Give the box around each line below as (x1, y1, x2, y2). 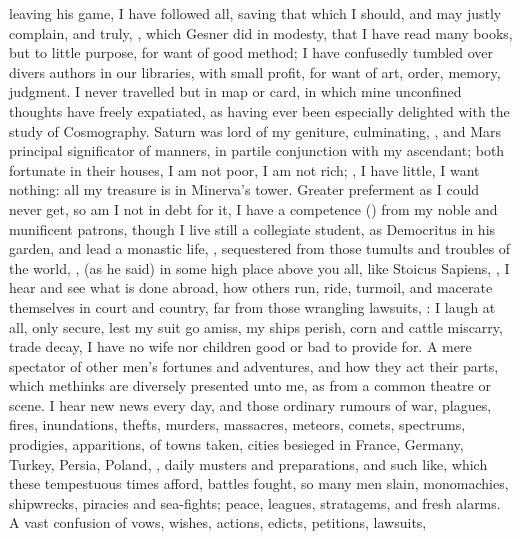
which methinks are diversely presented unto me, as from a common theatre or (9, 375, 491, 396)
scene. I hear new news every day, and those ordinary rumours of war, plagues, (9, 394, 492, 415)
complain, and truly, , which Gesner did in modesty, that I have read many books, (9, 22, 513, 43)
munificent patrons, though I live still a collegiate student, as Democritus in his (9, 218, 496, 239)
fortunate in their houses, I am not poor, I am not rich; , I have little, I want (9, 159, 480, 180)
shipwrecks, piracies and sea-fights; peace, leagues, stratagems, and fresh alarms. (9, 492, 501, 513)
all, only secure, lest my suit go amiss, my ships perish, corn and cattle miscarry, (9, 316, 503, 337)
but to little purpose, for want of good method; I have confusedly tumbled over (9, 42, 494, 63)
